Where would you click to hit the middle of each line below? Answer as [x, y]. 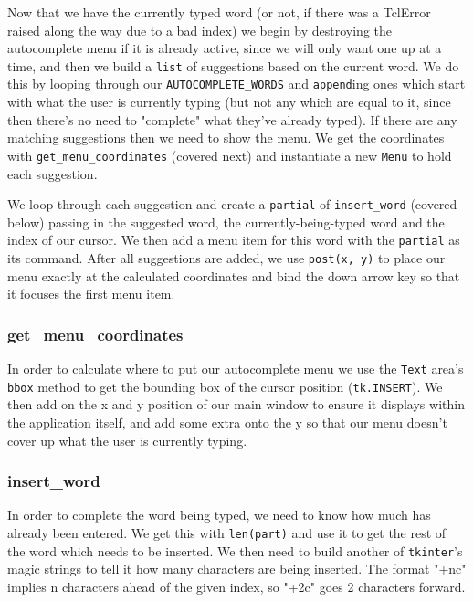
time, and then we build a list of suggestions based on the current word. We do [233, 65]
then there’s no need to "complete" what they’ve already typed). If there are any [232, 119]
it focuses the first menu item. [91, 294]
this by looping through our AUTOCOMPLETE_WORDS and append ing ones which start [236, 84]
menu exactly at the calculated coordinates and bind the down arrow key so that [234, 275]
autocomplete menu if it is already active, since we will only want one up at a [225, 48]
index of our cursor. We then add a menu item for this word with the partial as [234, 240]
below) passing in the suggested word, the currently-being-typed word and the [226, 222]
